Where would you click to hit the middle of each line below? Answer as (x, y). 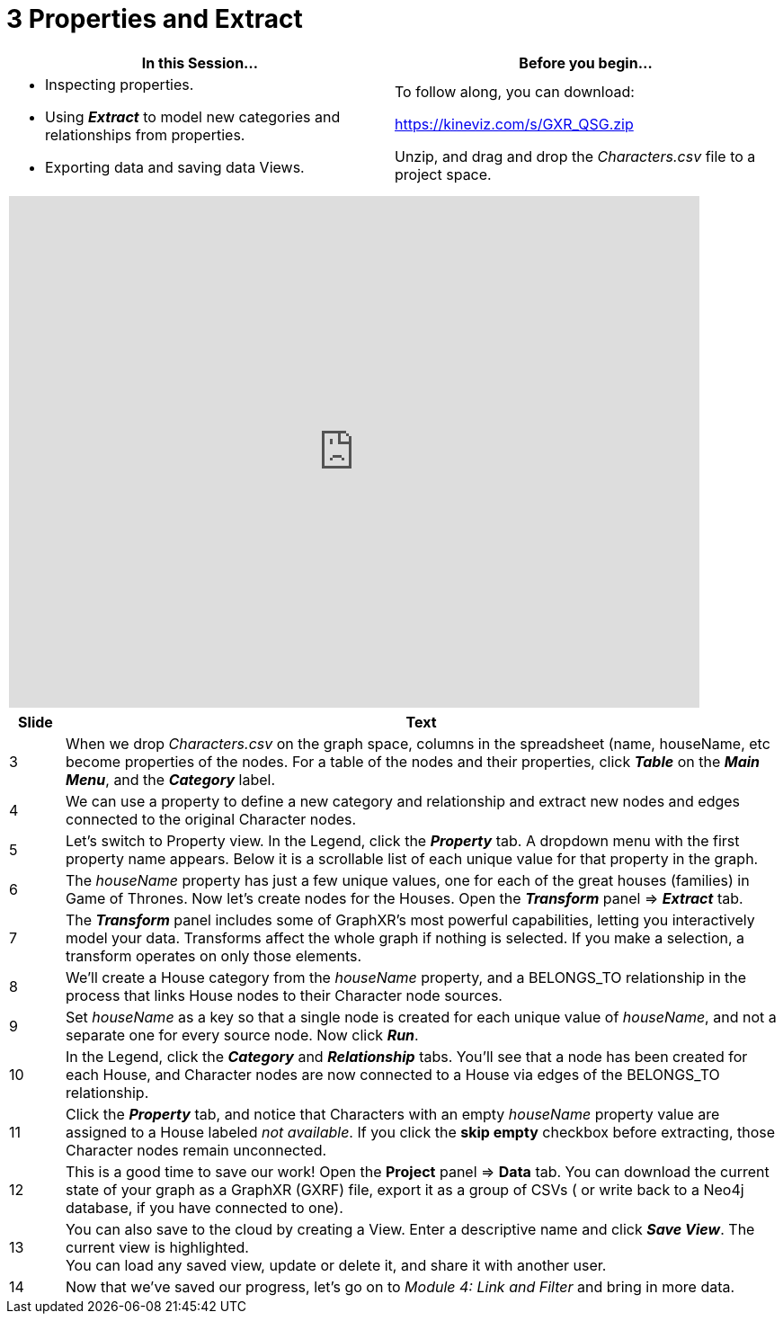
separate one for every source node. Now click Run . (242, 1035)
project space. (443, 174)
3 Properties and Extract (155, 19)
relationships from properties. (145, 134)
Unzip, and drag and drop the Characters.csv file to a (575, 156)
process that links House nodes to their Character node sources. (284, 995)
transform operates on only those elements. (214, 955)
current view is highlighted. (157, 1247)
